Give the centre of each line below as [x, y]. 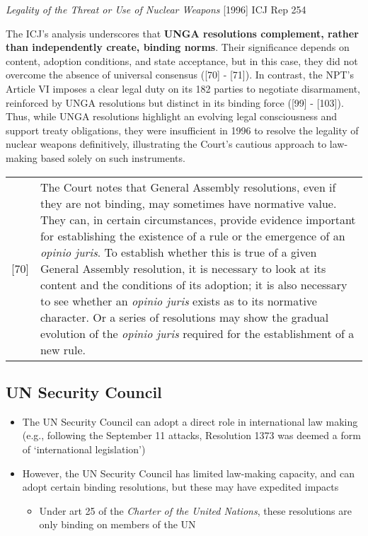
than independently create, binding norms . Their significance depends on [178, 47]
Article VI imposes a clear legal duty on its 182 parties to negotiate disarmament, [183, 88]
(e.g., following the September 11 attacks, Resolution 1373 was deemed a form [191, 435]
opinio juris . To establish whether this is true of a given [178, 252]
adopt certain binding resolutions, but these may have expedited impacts [180, 487]
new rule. [63, 349]
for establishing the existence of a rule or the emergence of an [192, 235]
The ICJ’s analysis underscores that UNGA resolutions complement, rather [182, 33]
